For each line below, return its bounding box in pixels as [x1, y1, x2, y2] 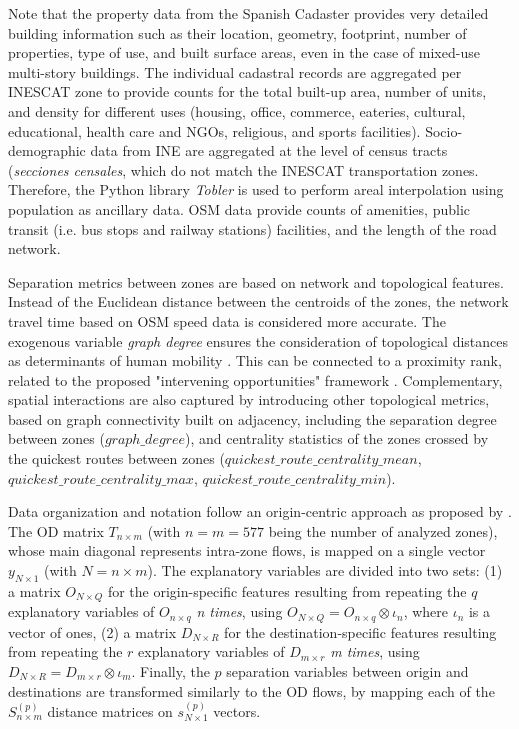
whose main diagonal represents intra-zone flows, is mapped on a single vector [8, 540, 486, 561]
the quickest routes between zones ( [8, 448, 225, 469]
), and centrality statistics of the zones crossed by [185, 428, 489, 449]
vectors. [213, 700, 261, 721]
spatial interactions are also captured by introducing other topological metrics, [8, 389, 490, 410]
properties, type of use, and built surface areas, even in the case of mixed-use [8, 42, 480, 63]
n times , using [196, 601, 283, 622]
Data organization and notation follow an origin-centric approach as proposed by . [8, 501, 512, 522]
